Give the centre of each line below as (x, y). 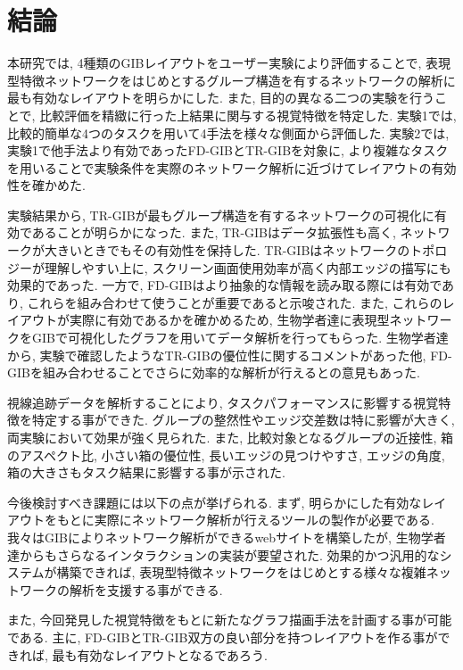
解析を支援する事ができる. (146, 589)
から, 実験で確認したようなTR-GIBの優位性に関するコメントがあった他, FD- (230, 355)
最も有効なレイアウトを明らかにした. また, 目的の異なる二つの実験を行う (221, 98)
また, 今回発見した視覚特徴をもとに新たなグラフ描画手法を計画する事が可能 (230, 620)
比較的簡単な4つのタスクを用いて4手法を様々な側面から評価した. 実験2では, (228, 132)
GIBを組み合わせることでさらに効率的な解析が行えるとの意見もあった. (214, 372)
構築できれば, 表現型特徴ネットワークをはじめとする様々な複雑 (241, 572)
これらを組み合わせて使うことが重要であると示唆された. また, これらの (235, 302)
